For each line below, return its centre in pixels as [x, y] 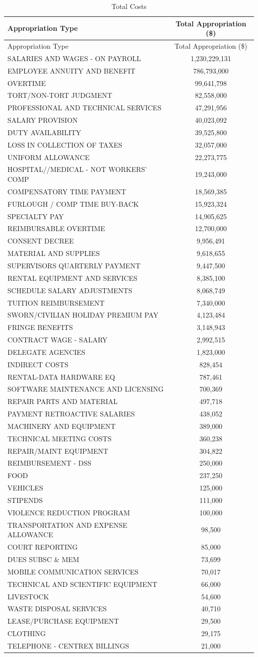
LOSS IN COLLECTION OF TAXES [65, 144]
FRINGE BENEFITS [40, 327]
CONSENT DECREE [41, 241]
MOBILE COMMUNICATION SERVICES [73, 571]
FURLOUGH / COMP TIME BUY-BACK [73, 204]
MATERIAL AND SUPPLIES [54, 253]
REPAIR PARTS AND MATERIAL [63, 401]
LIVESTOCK [28, 596]
